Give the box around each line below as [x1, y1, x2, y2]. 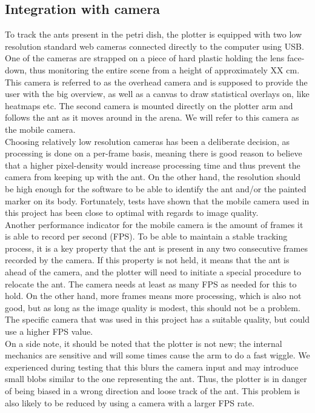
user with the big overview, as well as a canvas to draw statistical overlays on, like [5, 87, 310, 100]
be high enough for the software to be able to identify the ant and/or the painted [5, 182, 307, 195]
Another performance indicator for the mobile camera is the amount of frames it [5, 218, 303, 230]
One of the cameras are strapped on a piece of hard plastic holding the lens [5, 52, 285, 64]
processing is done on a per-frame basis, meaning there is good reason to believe [5, 147, 302, 159]
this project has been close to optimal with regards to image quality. [5, 206, 259, 219]
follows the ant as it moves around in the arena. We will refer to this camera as [5, 111, 299, 124]
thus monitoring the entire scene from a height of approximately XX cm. [29, 63, 300, 76]
